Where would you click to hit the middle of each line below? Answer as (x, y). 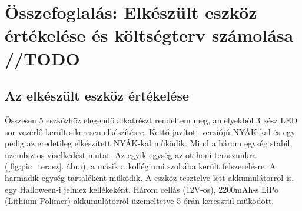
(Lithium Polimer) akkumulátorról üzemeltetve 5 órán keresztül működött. (140, 201)
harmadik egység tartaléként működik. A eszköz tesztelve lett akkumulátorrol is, (150, 177)
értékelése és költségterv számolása (149, 35)
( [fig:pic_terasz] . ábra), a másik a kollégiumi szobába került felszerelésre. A (140, 166)
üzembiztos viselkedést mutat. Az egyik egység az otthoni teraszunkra (131, 154)
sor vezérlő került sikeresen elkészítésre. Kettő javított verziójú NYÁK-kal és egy (150, 131)
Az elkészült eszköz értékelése (97, 96)
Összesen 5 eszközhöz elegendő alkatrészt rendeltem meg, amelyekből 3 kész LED (151, 120)
